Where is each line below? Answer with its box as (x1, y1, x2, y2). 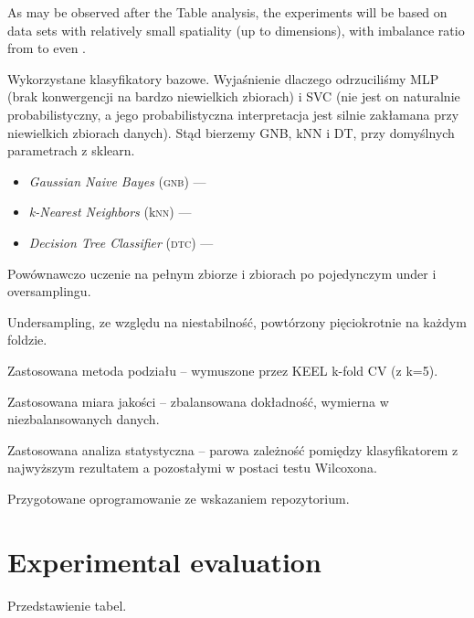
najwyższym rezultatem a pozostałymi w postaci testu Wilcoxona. (7, 458, 377, 477)
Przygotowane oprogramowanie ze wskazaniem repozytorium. (7, 488, 350, 507)
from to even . (7, 38, 86, 58)
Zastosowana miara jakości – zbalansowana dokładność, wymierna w (7, 391, 389, 410)
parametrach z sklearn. (7, 141, 135, 160)
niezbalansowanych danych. (7, 410, 160, 429)
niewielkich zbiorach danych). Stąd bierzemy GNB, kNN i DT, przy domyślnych (7, 123, 455, 142)
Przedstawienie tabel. (7, 595, 127, 614)
